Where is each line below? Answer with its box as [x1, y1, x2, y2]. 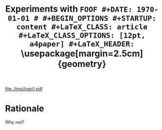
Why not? [5, 119, 24, 125]
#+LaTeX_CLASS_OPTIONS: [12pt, [19, 31, 145, 40]
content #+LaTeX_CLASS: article [16, 22, 148, 32]
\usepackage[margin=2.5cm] [20, 48, 143, 59]
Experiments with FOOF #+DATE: [5, 3, 133, 15]
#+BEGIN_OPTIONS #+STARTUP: [42, 14, 157, 23]
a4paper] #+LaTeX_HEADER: [29, 40, 135, 49]
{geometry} [58, 59, 106, 69]
